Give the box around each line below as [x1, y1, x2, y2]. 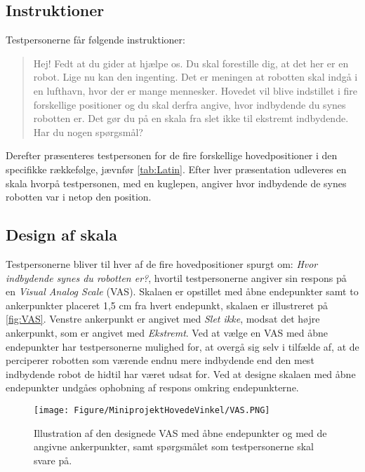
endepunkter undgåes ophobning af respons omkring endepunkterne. [6, 380, 299, 395]
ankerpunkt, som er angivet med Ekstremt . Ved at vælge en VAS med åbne [6, 325, 328, 339]
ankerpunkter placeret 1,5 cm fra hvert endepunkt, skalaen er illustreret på [6, 297, 328, 312]
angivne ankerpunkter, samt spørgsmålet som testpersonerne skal [34, 439, 314, 454]
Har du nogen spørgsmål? [33, 124, 143, 139]
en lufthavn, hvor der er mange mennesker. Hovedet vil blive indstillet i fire [33, 83, 357, 97]
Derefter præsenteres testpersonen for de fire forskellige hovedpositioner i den [6, 148, 338, 163]
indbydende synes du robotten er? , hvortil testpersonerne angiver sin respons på [6, 270, 347, 285]
